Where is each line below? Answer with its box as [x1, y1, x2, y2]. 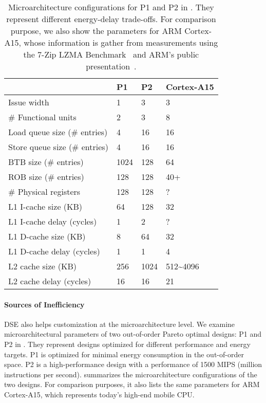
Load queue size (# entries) [8, 126, 108, 138]
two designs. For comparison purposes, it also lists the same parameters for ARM [4, 379, 260, 390]
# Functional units [8, 111, 77, 123]
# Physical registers [8, 186, 81, 197]
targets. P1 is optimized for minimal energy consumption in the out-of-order [4, 349, 244, 359]
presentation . [86, 60, 137, 72]
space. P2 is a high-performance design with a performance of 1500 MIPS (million [4, 359, 262, 370]
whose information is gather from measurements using [24, 36, 218, 48]
